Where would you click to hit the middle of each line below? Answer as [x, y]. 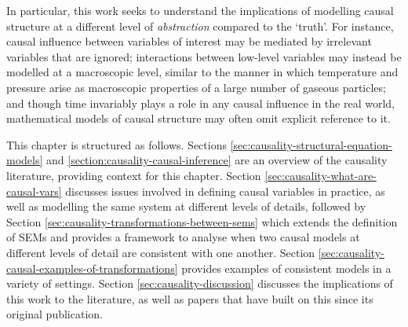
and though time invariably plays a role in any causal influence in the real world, [201, 103]
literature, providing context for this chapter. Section [134, 175]
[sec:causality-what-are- [321, 175]
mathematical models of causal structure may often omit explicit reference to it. [199, 118]
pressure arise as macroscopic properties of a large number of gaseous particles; [196, 87]
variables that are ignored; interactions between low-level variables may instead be [204, 56]
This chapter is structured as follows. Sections [117, 144]
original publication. [55, 314]
